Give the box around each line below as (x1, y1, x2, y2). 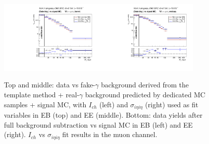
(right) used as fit (145, 99, 199, 109)
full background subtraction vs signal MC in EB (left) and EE (4, 119, 193, 130)
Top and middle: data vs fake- (4, 79, 96, 90)
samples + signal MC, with (4, 99, 87, 109)
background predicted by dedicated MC (85, 89, 206, 100)
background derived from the (101, 79, 189, 90)
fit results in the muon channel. (62, 129, 157, 140)
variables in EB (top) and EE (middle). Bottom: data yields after (4, 110, 203, 120)
